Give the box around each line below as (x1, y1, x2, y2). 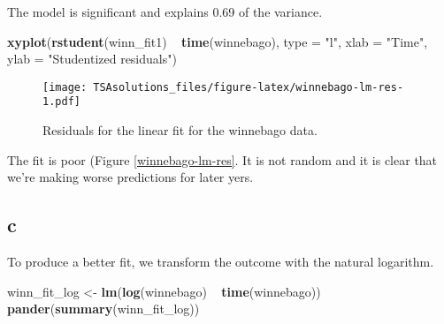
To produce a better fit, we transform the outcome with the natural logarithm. (7, 252, 434, 271)
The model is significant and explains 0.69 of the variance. (7, 3, 323, 20)
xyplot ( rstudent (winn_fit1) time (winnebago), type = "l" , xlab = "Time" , (7, 32, 428, 50)
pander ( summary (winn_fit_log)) (7, 299, 200, 318)
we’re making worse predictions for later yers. (7, 168, 254, 186)
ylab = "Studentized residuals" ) (7, 49, 177, 68)
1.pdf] (42, 95, 80, 109)
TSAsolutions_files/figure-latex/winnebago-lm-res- (93, 80, 404, 94)
